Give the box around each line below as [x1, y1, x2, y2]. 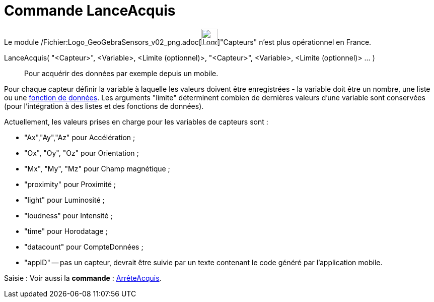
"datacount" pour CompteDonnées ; [24, 242, 143, 251]
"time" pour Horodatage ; [24, 226, 108, 235]
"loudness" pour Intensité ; [24, 211, 113, 220]
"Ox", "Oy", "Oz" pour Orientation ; [24, 148, 139, 157]
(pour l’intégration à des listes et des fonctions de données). [4, 101, 204, 110]
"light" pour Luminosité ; [24, 195, 105, 204]
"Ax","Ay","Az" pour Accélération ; [24, 133, 135, 142]
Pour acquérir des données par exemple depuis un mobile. [24, 69, 219, 78]
